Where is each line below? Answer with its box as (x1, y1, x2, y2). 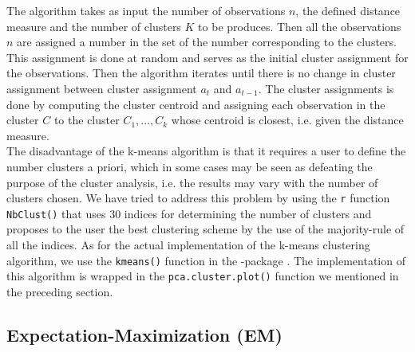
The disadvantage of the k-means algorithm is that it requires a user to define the (6, 143, 406, 159)
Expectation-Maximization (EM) (6, 322, 283, 346)
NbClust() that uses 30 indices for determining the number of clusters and (6, 205, 372, 221)
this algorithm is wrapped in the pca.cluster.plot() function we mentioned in (6, 268, 399, 284)
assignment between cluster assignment (6, 80, 197, 96)
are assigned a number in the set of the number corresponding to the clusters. (17, 33, 397, 50)
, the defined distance (295, 2, 401, 18)
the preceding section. (6, 283, 113, 299)
